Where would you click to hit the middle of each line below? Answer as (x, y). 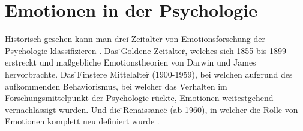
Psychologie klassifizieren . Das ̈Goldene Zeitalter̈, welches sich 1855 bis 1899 (145, 50)
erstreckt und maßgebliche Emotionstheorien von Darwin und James (130, 62)
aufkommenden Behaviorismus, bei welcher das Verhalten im (116, 86)
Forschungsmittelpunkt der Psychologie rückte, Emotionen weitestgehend (139, 98)
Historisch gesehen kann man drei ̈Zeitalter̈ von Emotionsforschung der (135, 39)
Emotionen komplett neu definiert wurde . (82, 121)
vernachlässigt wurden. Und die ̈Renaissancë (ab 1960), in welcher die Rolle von (151, 109)
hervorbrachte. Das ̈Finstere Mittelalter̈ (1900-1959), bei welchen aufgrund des (149, 74)
